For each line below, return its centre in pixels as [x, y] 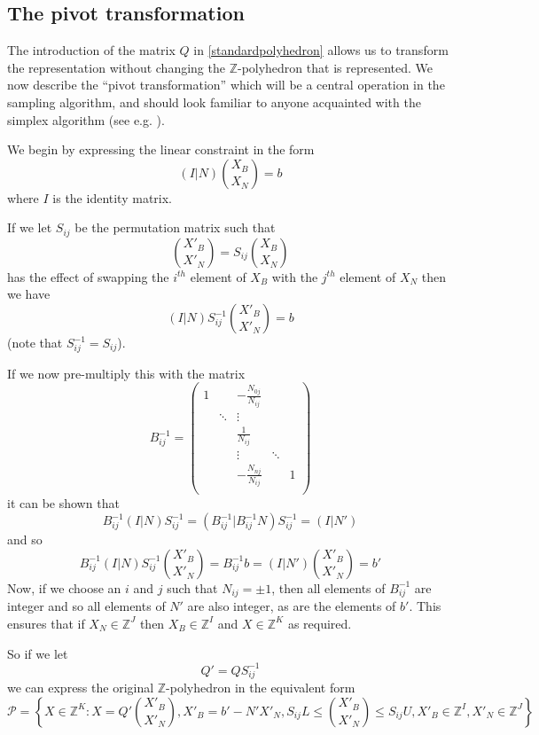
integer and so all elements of [86, 606]
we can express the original [81, 688]
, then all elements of [328, 587]
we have [29, 294]
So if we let [38, 653]
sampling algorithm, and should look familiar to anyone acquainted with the [214, 102]
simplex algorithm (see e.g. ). [86, 119]
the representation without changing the [116, 67]
